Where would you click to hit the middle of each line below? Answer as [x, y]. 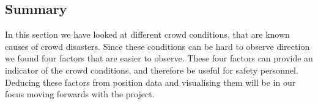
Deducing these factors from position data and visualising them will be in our [150, 82]
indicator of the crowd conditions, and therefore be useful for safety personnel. [152, 70]
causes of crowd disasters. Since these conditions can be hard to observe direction [157, 46]
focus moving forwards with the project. [80, 94]
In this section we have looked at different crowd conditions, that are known [147, 34]
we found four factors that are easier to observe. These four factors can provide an [159, 58]
